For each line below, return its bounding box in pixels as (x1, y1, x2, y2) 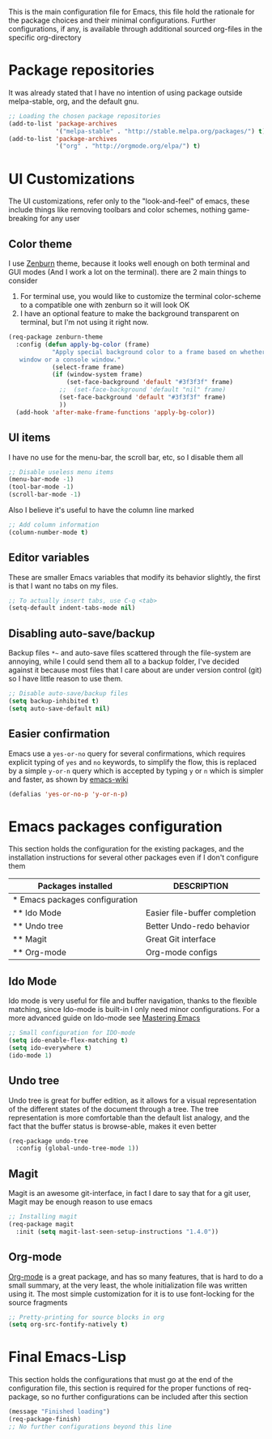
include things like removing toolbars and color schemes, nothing (8, 205, 227, 215)
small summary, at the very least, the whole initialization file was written (8, 1280, 248, 1290)
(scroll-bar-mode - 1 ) (8, 490, 82, 499)
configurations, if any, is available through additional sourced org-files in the (8, 24, 263, 33)
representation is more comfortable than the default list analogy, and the (8, 1112, 250, 1122)
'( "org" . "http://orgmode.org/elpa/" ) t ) (55, 142, 201, 151)
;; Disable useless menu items (8, 468, 114, 476)
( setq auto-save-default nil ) (8, 704, 111, 712)
